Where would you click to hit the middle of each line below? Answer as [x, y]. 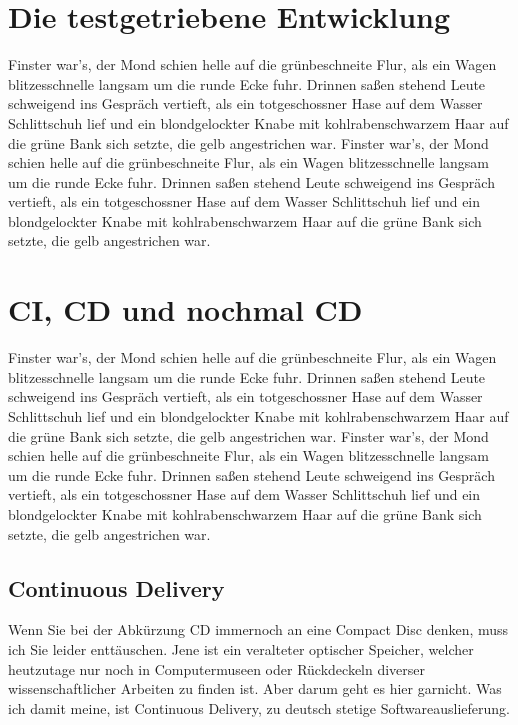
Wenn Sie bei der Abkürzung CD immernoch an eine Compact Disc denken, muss [258, 629]
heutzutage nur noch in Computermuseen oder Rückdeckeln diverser [217, 668]
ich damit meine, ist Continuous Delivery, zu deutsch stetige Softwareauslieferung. [259, 707]
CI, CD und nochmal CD [185, 309]
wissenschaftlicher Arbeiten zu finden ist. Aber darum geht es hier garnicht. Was [255, 688]
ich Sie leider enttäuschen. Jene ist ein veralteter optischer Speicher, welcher [241, 648]
